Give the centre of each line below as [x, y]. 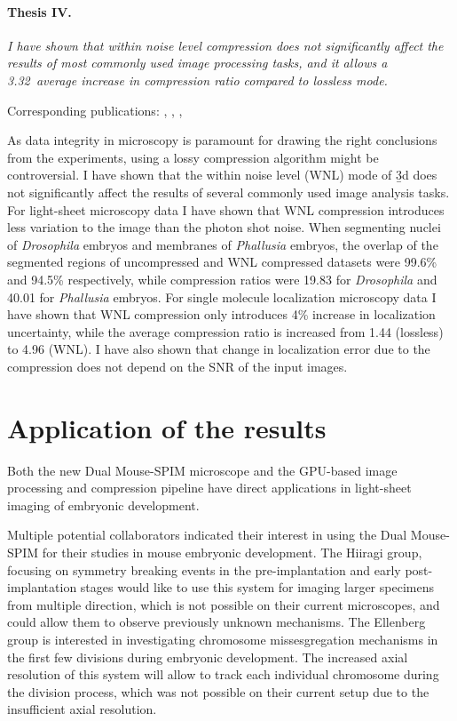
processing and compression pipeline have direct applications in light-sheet [209, 488]
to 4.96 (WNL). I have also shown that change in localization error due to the [219, 349]
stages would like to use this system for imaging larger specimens [257, 587]
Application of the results [167, 427]
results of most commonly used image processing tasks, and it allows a [197, 63]
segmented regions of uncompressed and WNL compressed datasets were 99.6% [222, 262]
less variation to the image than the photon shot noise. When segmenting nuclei [224, 227]
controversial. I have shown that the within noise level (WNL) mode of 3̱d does [222, 175]
